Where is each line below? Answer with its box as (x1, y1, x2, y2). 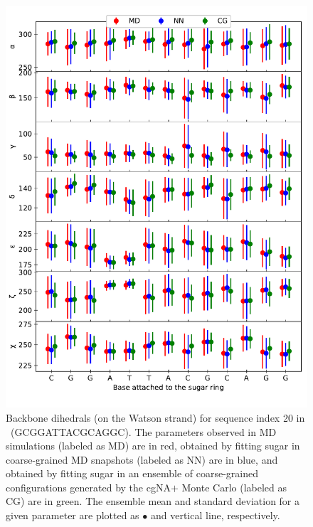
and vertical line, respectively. (150, 508, 280, 523)
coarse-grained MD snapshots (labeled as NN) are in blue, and (6, 452, 278, 467)
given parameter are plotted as (6, 508, 139, 523)
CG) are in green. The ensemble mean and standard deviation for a (6, 494, 300, 509)
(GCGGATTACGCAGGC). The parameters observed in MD (10, 424, 277, 439)
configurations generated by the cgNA (6, 479, 171, 494)
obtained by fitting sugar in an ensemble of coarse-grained (6, 466, 259, 481)
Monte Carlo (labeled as (181, 479, 287, 494)
